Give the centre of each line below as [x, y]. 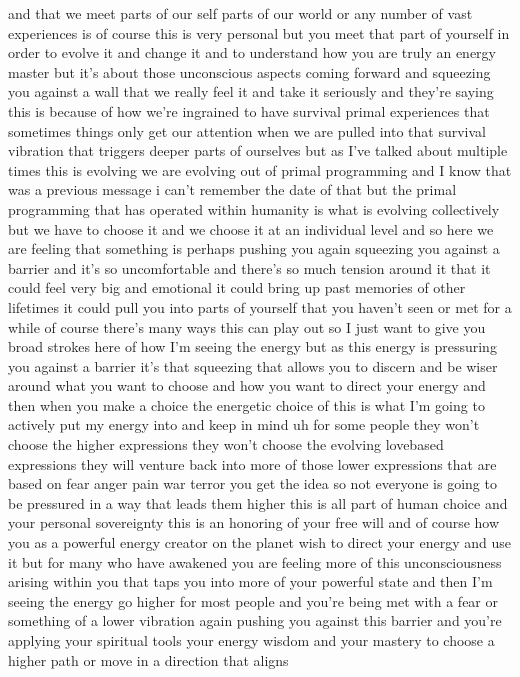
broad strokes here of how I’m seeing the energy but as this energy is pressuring [252, 346]
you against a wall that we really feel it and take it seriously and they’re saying [251, 91]
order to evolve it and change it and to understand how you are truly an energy [252, 52]
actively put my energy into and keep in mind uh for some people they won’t [244, 424]
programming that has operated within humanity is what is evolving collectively [254, 208]
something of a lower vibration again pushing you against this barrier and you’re [255, 620]
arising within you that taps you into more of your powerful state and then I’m [250, 581]
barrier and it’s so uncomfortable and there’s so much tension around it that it [249, 267]
